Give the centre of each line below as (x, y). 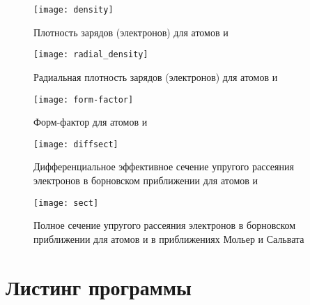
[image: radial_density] (91, 55)
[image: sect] (66, 203)
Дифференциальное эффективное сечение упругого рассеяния (164, 166)
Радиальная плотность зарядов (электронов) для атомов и (156, 76)
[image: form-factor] (84, 99)
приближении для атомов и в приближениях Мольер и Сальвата (169, 238)
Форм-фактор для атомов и (91, 122)
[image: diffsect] (76, 144)
